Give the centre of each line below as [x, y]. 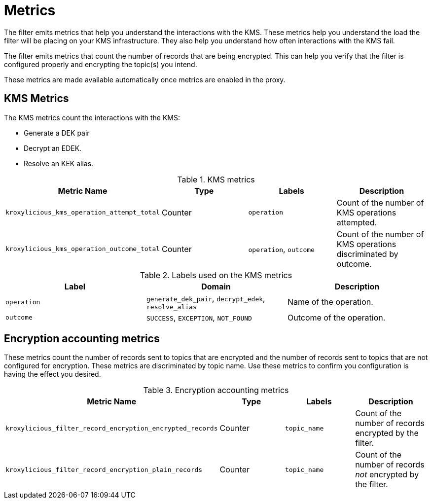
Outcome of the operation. [336, 317]
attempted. [357, 222]
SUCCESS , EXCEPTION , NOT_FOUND [199, 317]
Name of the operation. [330, 302]
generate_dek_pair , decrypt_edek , [206, 298]
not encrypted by [387, 475]
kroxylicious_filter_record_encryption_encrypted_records [112, 428]
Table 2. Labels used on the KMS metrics [216, 275]
